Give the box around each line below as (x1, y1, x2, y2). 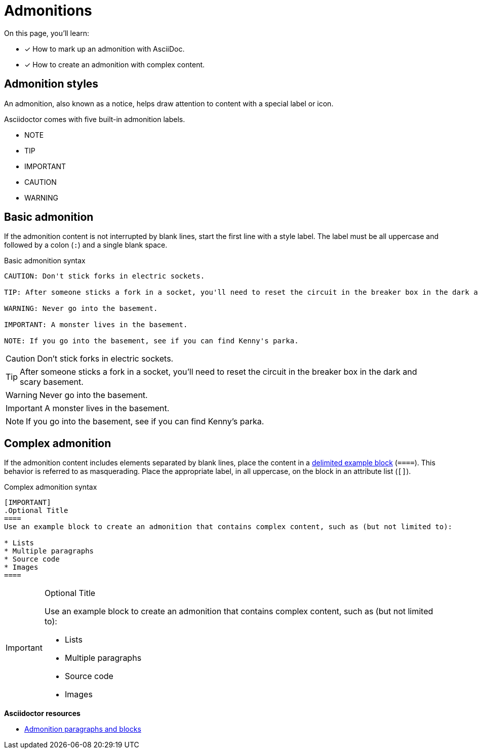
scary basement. (20, 377, 84, 387)
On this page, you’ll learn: (4, 28, 89, 37)
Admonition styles (4, 77, 99, 91)
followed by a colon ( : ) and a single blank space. (4, 241, 168, 250)
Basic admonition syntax (4, 256, 86, 265)
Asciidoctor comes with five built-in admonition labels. (4, 114, 185, 124)
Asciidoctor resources (4, 709, 81, 718)
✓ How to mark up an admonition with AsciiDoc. (24, 44, 185, 53)
